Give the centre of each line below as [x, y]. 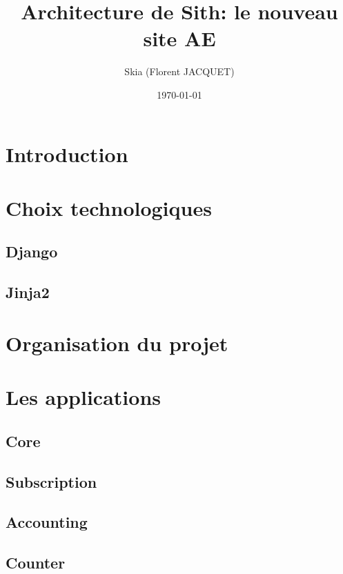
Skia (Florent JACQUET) [179, 71]
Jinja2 [28, 292]
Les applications [83, 397]
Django [32, 251]
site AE [179, 38]
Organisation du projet [117, 343]
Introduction [67, 154]
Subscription [51, 481]
